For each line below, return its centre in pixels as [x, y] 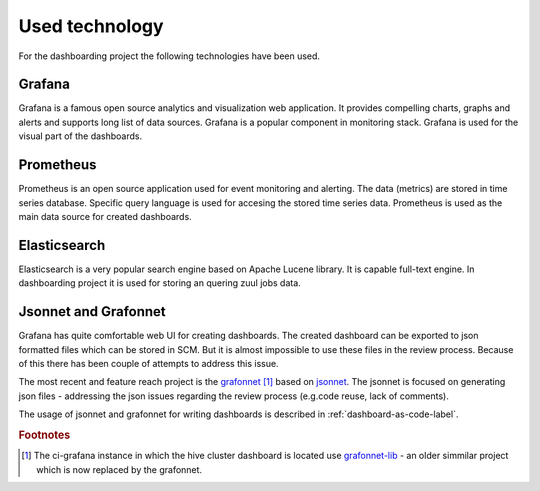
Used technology [91, 26]
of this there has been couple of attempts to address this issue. [148, 363]
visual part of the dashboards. [80, 136]
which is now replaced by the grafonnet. [119, 469]
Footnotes [44, 435]
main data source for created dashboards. [105, 216]
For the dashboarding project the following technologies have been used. [169, 56]
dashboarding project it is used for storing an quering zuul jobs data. [160, 283]
